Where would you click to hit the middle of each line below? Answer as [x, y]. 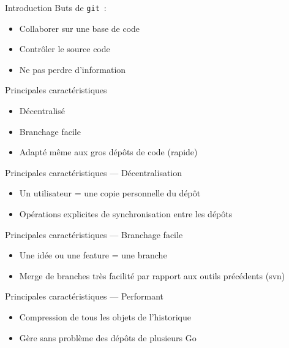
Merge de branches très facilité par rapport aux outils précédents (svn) [152, 275]
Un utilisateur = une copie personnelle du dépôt [110, 193]
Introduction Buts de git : [56, 7]
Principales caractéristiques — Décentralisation [94, 172]
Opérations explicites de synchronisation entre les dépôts [126, 214]
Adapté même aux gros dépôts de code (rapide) [108, 152]
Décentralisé [42, 111]
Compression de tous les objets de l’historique [105, 316]
